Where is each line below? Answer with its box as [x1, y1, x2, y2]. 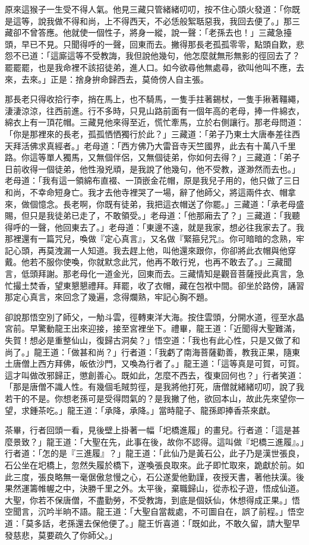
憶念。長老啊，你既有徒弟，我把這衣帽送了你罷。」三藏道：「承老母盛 [37, 197, 304, 210]
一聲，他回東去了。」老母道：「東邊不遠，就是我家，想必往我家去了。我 [29, 220, 304, 233]
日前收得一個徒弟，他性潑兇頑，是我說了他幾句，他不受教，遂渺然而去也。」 [5, 162, 300, 175]
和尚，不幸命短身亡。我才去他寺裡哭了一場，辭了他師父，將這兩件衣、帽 [5, 185, 288, 198]
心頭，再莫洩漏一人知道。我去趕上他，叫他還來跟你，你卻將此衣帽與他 [12, 244, 288, 256]
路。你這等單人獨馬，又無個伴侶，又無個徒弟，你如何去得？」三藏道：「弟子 [5, 151, 300, 163]
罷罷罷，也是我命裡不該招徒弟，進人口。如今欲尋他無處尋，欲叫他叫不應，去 [5, 61, 304, 73]
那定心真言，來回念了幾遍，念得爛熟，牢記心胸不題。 [5, 291, 213, 303]
